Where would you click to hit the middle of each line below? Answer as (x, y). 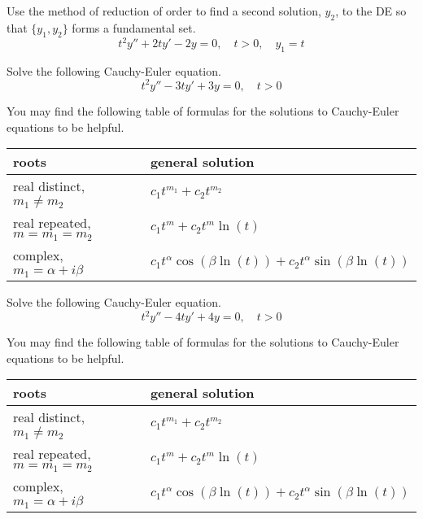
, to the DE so (371, 11)
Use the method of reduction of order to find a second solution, (164, 11)
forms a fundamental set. (134, 27)
